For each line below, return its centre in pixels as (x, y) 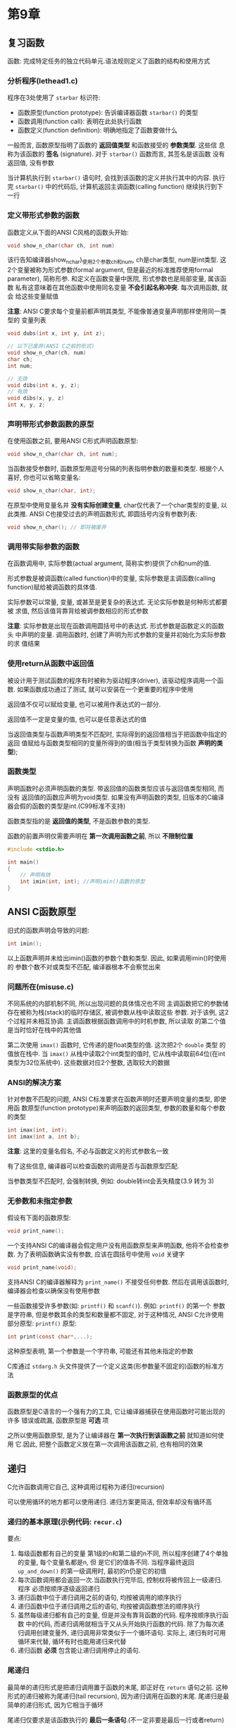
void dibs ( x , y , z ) (36, 398)
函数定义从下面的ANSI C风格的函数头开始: (68, 232)
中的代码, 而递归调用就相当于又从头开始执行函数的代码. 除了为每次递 (125, 1624)
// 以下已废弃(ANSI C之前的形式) (51, 346)
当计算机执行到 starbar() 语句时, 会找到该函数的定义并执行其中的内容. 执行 (116, 178)
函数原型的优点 (33, 1395)
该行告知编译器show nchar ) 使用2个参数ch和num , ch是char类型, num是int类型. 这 (117, 261)
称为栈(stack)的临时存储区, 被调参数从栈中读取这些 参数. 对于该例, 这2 (127, 1012)
